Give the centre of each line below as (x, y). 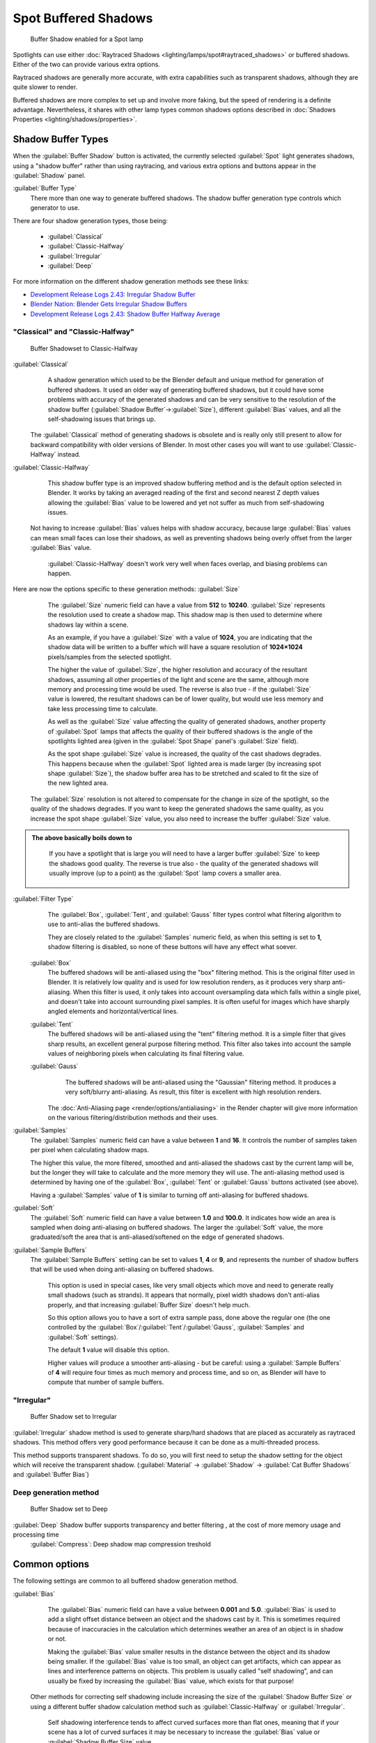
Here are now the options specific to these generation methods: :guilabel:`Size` (126, 589)
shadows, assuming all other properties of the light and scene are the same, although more (178, 679)
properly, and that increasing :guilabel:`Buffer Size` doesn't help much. (149, 1304)
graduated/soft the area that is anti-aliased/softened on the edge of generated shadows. (157, 1237)
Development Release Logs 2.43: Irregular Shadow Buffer (113, 294)
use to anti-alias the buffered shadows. (104, 924)
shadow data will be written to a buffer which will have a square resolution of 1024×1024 (175, 647)
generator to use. (55, 208)
